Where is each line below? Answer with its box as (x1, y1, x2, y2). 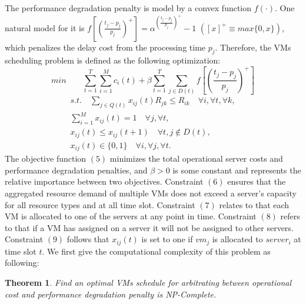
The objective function (5, 152, 87, 165)
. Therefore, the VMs (215, 41, 291, 53)
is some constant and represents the (172, 163, 301, 176)
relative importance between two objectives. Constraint (5, 175, 204, 188)
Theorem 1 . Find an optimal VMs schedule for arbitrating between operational (5, 276, 292, 289)
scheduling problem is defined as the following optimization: (5, 54, 221, 66)
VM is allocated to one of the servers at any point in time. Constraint (5, 210, 257, 222)
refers (280, 210, 300, 222)
